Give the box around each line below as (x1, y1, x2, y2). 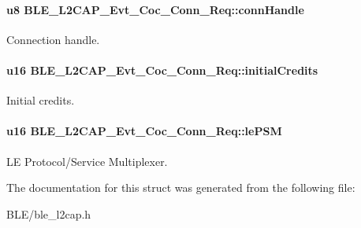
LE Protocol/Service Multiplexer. (6, 153, 168, 169)
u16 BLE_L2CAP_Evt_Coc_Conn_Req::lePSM (6, 123, 282, 139)
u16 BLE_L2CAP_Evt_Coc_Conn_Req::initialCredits (6, 61, 318, 78)
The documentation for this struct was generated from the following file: (6, 179, 355, 196)
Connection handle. (6, 31, 100, 47)
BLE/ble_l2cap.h (6, 205, 91, 222)
